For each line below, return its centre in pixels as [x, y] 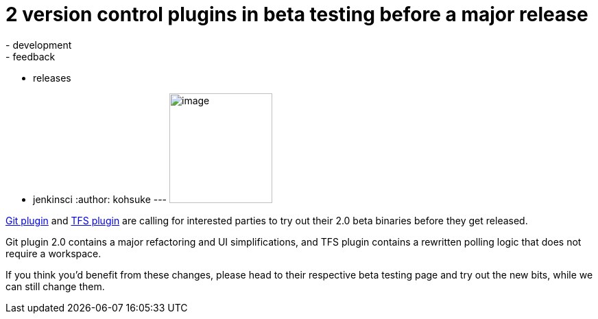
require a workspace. [53, 253]
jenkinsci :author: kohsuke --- [100, 199]
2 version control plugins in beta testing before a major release [297, 14]
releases [52, 78]
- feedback [31, 56]
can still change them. [55, 286]
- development [39, 45]
